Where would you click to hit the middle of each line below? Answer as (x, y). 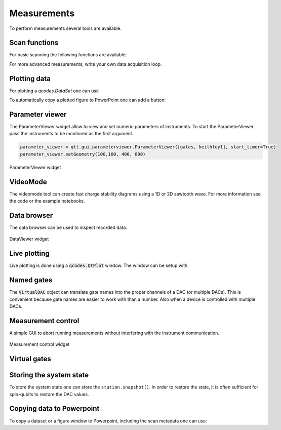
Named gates (31, 280)
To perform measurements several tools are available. (65, 28)
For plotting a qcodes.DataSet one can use (54, 91)
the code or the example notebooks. (47, 201)
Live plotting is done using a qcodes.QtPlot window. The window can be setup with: (99, 265)
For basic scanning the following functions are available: (68, 55)
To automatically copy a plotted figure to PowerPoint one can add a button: (88, 100)
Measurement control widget (39, 344)
